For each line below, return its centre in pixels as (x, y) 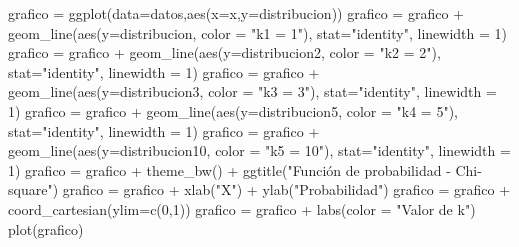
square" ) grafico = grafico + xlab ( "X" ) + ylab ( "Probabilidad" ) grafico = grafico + (259, 189)
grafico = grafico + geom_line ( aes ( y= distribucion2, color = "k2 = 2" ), (224, 52)
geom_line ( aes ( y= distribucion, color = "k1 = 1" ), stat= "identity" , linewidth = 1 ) (257, 32)
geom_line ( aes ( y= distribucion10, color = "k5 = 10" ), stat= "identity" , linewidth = (259, 150)
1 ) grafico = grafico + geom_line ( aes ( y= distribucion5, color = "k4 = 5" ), (233, 110)
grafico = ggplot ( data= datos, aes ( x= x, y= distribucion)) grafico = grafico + (236, 13)
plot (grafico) (46, 228)
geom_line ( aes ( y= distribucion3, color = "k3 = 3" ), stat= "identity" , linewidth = (252, 91)
